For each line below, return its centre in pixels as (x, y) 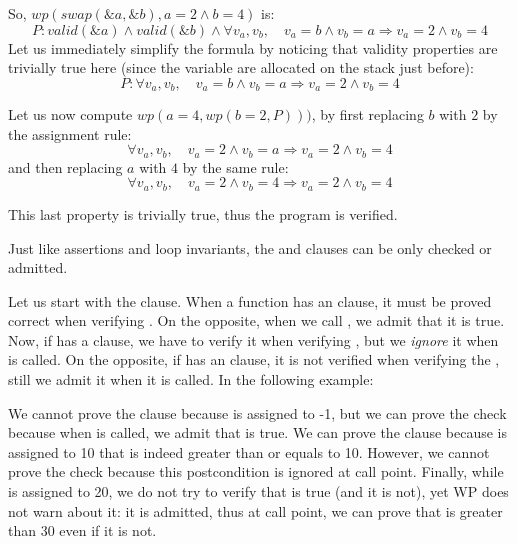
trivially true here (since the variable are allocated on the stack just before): (241, 67)
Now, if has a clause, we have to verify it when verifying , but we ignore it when (253, 339)
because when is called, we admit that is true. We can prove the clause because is (258, 432)
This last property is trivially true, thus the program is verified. (203, 213)
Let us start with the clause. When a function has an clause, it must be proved (250, 300)
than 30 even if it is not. (82, 530)
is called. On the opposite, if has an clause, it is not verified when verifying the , (254, 359)
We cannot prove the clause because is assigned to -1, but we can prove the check (257, 412)
